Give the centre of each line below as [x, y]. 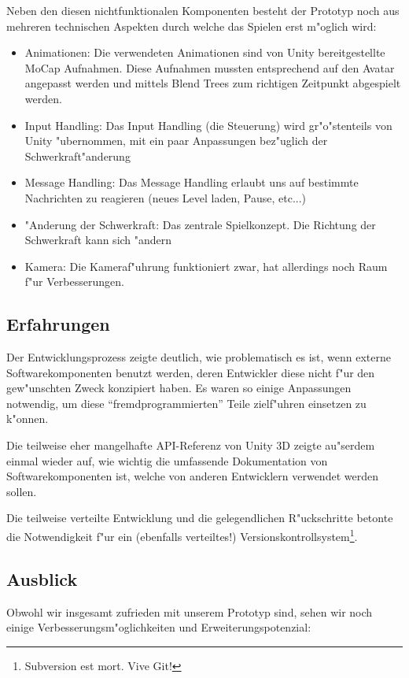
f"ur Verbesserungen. [74, 282]
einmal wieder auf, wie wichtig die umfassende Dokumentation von [167, 460]
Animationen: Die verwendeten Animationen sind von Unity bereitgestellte [205, 52]
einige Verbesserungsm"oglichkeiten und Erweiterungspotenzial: [159, 627]
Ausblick [42, 578]
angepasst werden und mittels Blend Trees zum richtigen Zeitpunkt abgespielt [213, 83]
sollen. [22, 491]
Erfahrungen [58, 324]
